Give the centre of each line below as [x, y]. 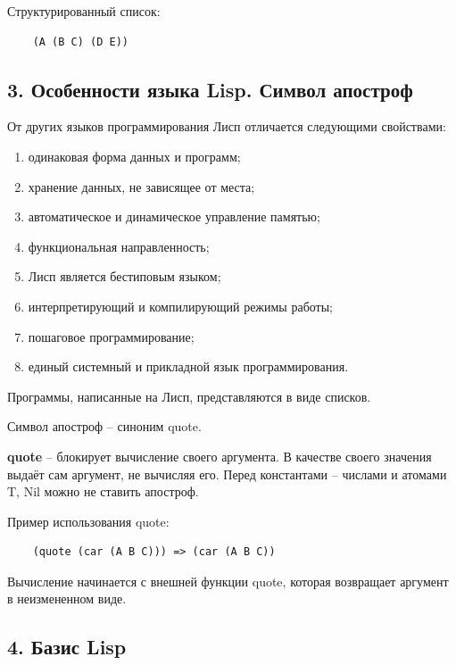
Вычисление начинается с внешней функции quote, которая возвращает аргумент [228, 581]
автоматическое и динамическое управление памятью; [174, 216]
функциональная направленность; [119, 246]
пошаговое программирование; [111, 336]
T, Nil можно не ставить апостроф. [103, 491]
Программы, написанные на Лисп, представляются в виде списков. [189, 396]
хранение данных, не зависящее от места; [141, 186]
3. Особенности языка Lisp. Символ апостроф [210, 89]
